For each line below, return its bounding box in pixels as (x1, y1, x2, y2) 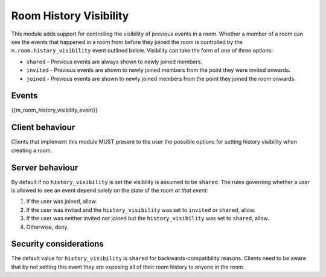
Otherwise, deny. (26, 223, 69, 231)
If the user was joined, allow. (26, 198, 97, 205)
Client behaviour (11, 123, 75, 133)
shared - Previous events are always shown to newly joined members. (26, 58, 202, 65)
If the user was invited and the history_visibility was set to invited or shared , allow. (26, 206, 256, 214)
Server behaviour (11, 162, 78, 173)
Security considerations (11, 239, 104, 249)
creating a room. (11, 147, 53, 154)
